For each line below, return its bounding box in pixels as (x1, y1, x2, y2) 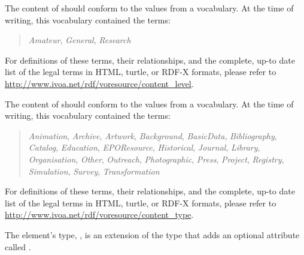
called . (5, 240, 31, 253)
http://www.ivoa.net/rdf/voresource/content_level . (5, 77, 194, 89)
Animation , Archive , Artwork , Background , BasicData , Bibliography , (28, 129, 277, 142)
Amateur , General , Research (28, 34, 131, 46)
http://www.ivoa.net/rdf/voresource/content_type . (5, 208, 194, 221)
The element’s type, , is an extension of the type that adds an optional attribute (5, 228, 300, 241)
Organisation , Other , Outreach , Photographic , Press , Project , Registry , (28, 152, 284, 165)
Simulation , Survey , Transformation (28, 164, 160, 177)
